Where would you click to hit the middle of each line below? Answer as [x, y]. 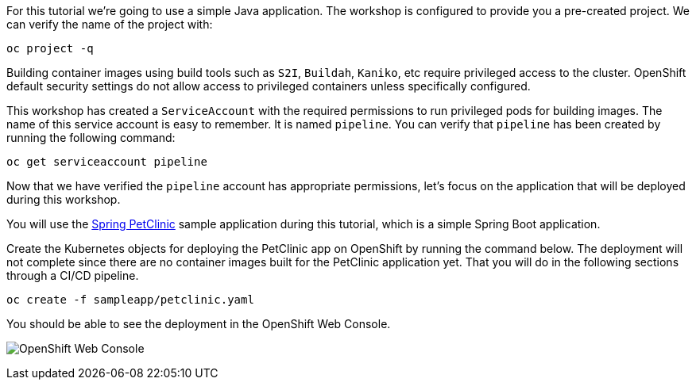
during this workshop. [64, 199]
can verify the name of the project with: [110, 24]
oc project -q [50, 48]
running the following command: [91, 138]
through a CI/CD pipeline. [73, 275]
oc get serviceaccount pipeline [107, 162]
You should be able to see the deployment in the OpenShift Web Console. [199, 324]
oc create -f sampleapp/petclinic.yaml [130, 300]
